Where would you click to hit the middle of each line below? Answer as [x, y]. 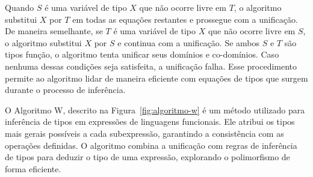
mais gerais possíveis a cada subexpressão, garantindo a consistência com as [144, 133]
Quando [20, 7]
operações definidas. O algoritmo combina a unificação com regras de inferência [151, 145]
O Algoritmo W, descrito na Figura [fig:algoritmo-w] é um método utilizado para [155, 109]
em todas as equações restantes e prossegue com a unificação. [185, 19]
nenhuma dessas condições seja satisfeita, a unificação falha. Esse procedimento [151, 66]
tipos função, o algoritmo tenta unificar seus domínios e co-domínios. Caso [142, 54]
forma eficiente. [33, 168]
